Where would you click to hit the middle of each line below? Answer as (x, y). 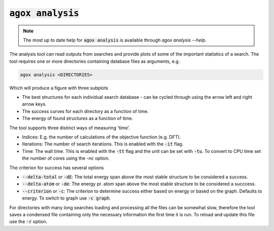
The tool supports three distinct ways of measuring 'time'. (70, 128)
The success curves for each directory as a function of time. (85, 111)
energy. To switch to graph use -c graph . (66, 198)
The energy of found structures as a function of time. (78, 119)
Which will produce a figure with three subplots (59, 88)
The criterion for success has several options (57, 168)
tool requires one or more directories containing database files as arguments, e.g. (95, 61)
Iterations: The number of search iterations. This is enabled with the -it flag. (103, 144)
